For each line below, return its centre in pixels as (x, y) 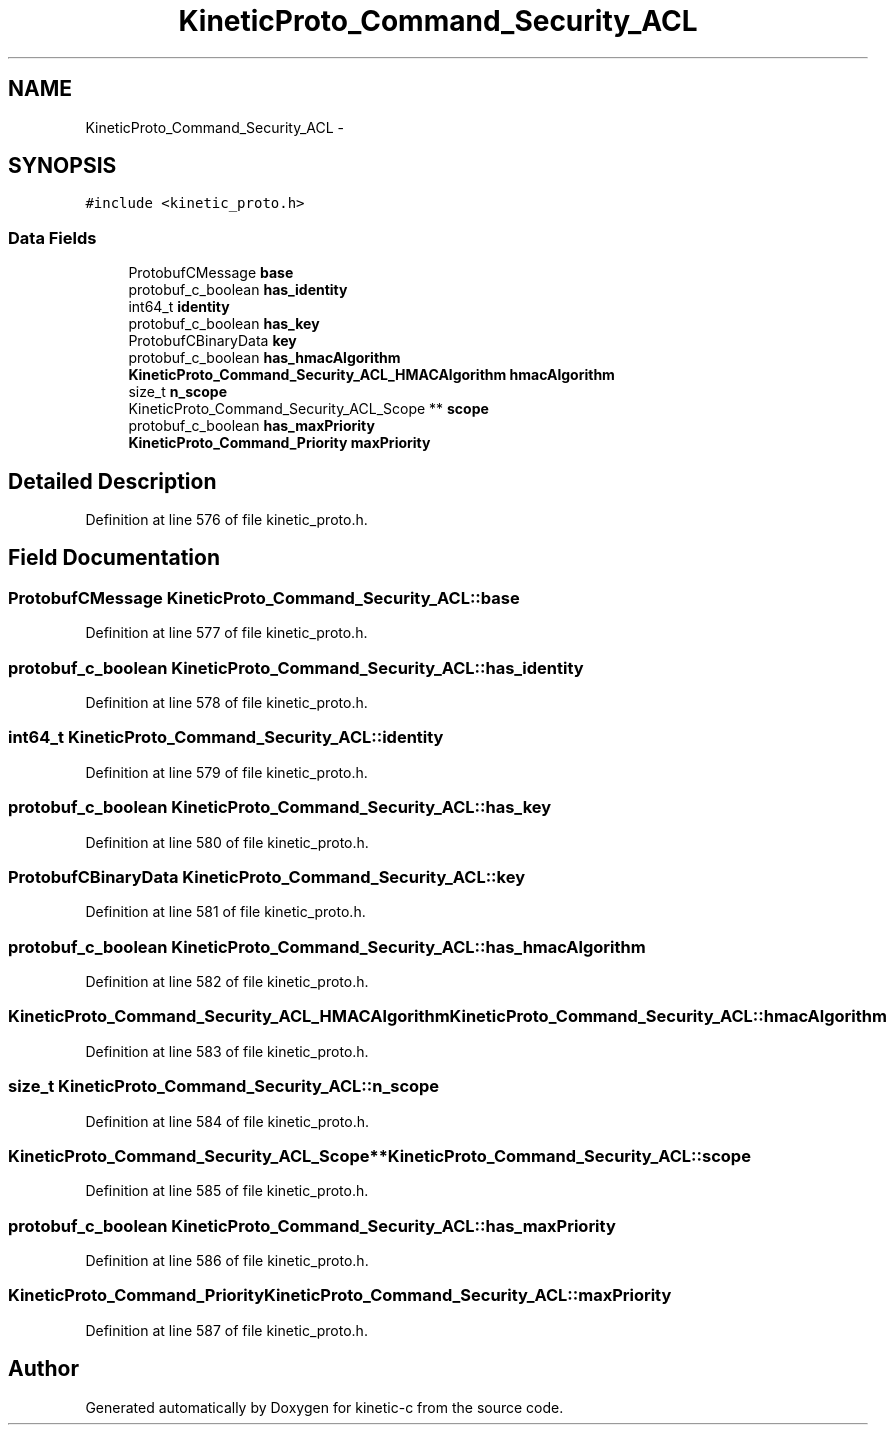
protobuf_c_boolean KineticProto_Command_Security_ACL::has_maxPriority (312, 1225)
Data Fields (52, 237)
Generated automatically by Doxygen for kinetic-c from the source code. (324, 1407)
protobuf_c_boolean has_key (224, 324)
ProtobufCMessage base (211, 273)
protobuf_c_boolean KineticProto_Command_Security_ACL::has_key (280, 807)
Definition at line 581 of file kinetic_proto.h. (225, 912)
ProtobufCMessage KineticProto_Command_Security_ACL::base (264, 597)
